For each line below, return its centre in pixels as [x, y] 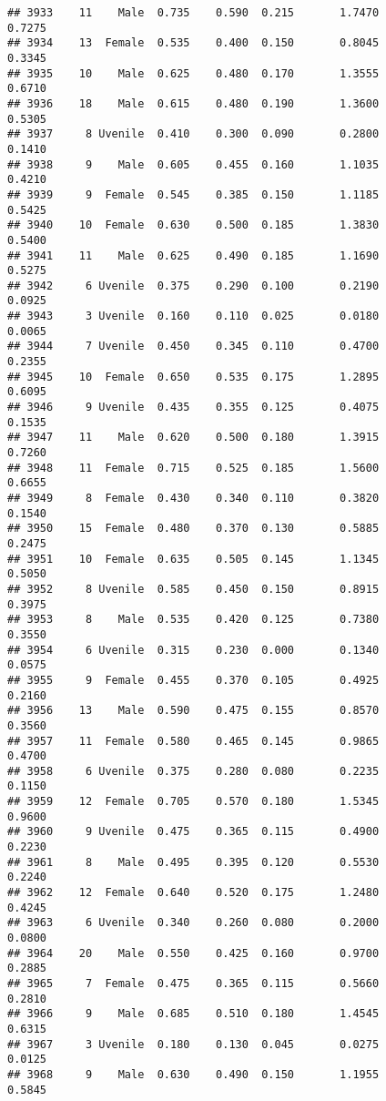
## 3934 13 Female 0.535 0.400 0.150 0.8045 [193, 43]
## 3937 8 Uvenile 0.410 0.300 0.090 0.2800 [193, 134]
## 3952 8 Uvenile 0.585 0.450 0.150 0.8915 [193, 589]
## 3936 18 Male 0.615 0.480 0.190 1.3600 [193, 103]
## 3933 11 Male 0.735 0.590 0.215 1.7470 [193, 13]
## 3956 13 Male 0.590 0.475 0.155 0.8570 [193, 711]
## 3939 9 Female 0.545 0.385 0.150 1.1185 [193, 194]
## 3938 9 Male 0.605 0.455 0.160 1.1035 [193, 164]
